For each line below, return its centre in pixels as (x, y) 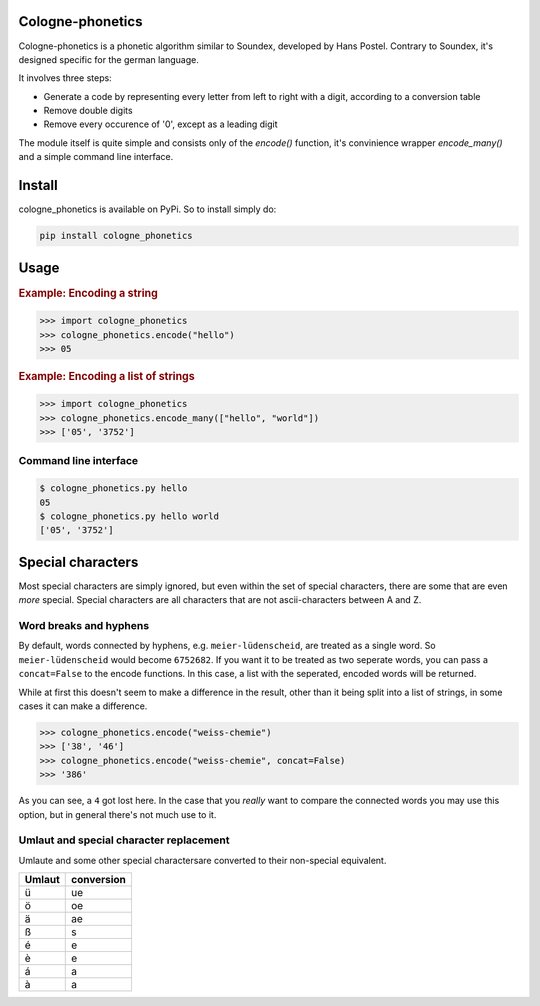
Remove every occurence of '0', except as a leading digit (161, 124)
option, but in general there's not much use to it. (117, 814)
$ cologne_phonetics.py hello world (129, 516)
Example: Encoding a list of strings (106, 376)
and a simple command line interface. (96, 157)
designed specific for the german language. (108, 59)
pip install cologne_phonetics (116, 236)
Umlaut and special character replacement (124, 840)
